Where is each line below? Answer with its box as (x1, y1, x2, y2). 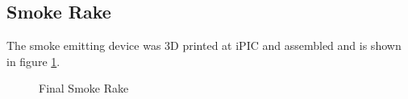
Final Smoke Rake (39, 80, 129, 97)
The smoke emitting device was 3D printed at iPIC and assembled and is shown (6, 37, 402, 54)
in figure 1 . (6, 52, 60, 69)
